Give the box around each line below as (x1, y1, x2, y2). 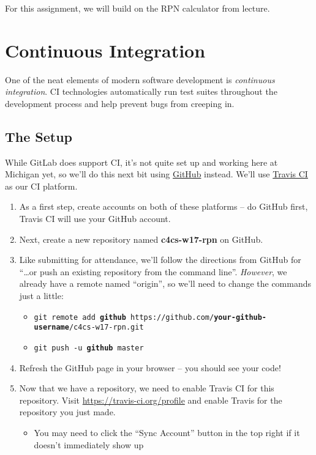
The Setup (5, 127, 73, 146)
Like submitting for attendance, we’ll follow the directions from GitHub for (19, 253, 301, 266)
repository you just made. (19, 405, 116, 418)
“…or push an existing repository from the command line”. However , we (19, 265, 287, 278)
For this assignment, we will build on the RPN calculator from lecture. (5, 2, 270, 14)
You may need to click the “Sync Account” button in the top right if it (34, 426, 300, 438)
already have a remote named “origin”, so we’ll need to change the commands (19, 277, 312, 290)
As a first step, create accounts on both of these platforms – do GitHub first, (19, 200, 308, 213)
